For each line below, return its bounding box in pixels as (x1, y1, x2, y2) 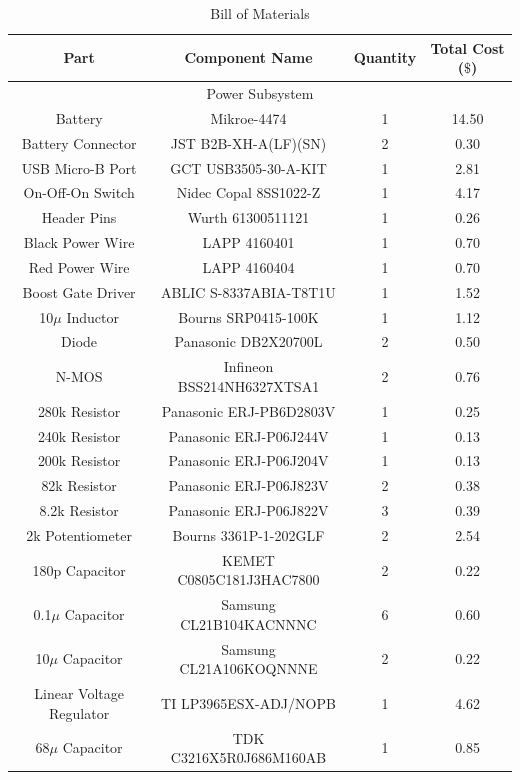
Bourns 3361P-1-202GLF (172, 524, 325, 545)
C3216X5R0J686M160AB (170, 747, 327, 768)
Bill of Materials (210, 3, 310, 23)
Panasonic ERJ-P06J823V (168, 475, 329, 496)
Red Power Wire (28, 256, 130, 277)
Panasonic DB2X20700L (174, 331, 323, 352)
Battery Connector (21, 132, 137, 153)
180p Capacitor (32, 559, 126, 580)
